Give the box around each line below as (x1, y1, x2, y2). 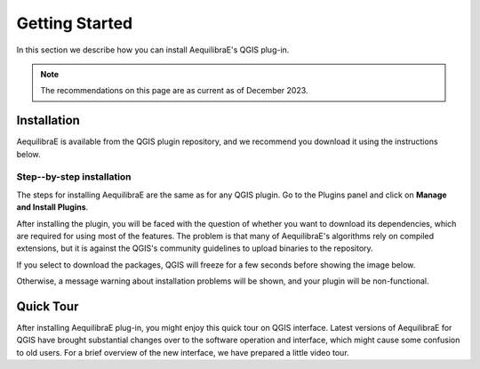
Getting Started (16, 13, 133, 33)
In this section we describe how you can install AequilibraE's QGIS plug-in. (16, 44, 290, 55)
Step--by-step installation (16, 171, 132, 183)
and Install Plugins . (16, 202, 89, 213)
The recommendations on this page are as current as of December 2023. (40, 85, 308, 96)
